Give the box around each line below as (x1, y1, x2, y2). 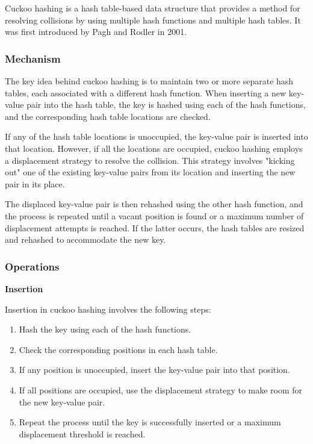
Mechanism (5, 51, 61, 66)
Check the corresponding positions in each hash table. (19, 343, 218, 355)
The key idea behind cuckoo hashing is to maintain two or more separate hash (5, 75, 294, 87)
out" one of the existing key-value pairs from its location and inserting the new (5, 166, 296, 178)
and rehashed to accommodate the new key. (5, 233, 166, 246)
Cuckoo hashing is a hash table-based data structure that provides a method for (5, 2, 300, 14)
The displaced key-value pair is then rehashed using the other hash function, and (5, 198, 303, 210)
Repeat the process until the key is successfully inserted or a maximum (19, 416, 281, 428)
